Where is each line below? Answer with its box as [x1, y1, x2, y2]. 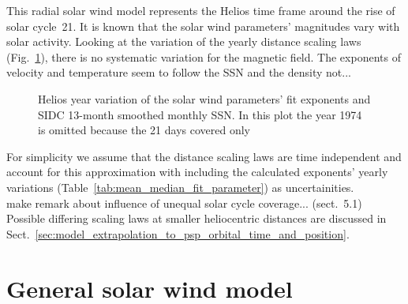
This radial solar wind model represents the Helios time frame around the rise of [6, 2, 395, 18]
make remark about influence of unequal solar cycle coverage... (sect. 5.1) [6, 194, 362, 211]
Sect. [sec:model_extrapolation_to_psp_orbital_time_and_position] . [6, 225, 350, 242]
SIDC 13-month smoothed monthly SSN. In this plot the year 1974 [38, 106, 362, 122]
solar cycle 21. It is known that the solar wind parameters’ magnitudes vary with [6, 17, 400, 34]
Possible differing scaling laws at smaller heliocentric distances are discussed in [6, 210, 387, 227]
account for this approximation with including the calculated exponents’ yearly [6, 163, 388, 180]
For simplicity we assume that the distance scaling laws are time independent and [6, 148, 402, 164]
